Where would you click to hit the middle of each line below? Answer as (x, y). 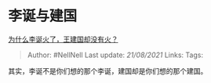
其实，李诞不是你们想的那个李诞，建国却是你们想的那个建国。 (108, 70)
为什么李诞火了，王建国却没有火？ (63, 39)
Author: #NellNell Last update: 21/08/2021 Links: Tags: (115, 55)
